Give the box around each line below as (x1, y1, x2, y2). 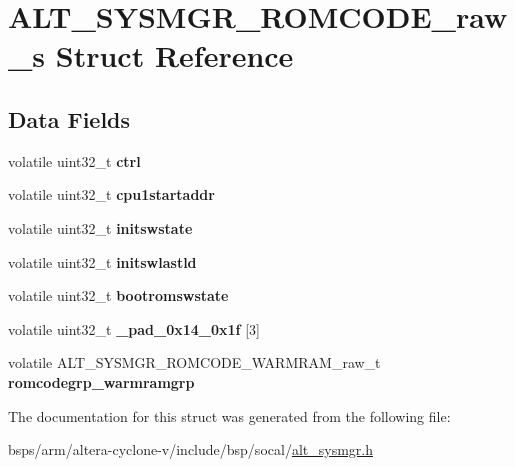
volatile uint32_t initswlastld (8, 251, 197, 272)
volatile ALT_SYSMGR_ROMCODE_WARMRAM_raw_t (8, 352, 381, 373)
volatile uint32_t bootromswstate (8, 285, 229, 306)
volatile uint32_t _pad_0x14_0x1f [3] (8, 318, 260, 339)
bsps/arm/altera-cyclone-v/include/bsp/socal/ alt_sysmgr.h (8, 439, 373, 460)
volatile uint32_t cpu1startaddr (8, 184, 215, 205)
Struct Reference (55, 35, 294, 76)
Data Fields (8, 103, 131, 134)
